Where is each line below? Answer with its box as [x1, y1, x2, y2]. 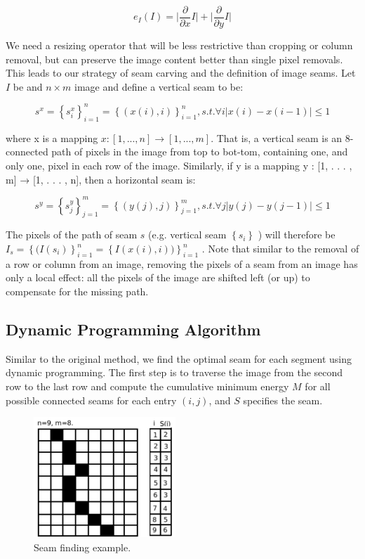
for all [305, 378, 331, 393]
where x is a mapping [6, 130, 98, 145]
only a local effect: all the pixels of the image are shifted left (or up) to [6, 270, 310, 285]
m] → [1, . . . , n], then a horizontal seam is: [6, 172, 196, 186]
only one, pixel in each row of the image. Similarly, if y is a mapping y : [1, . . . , [6, 158, 352, 172]
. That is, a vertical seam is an [211, 130, 343, 145]
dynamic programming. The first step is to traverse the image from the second [6, 365, 343, 380]
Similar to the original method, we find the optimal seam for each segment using [6, 351, 352, 366]
